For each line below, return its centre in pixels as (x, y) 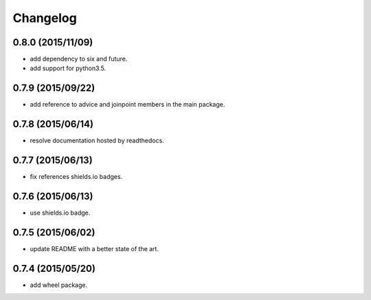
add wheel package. (59, 285)
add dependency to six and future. (79, 59)
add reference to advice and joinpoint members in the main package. (127, 105)
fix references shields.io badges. (76, 177)
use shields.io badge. (60, 213)
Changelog (45, 18)
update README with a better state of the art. (94, 248)
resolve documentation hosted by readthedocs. (97, 140)
